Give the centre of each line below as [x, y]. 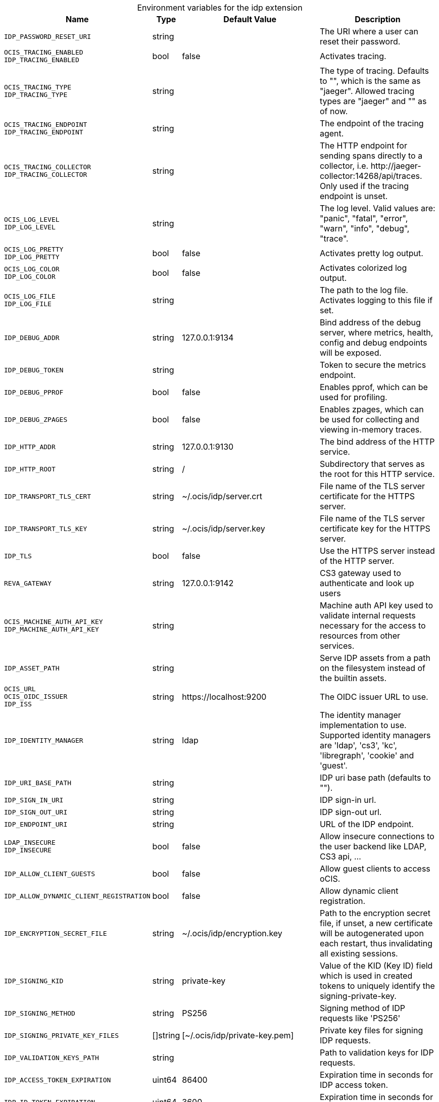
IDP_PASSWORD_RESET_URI [48, 36]
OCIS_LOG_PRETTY [34, 249]
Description [378, 19]
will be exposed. [351, 353]
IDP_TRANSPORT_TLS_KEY [46, 529]
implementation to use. [363, 725]
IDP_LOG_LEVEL [30, 227]
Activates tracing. [353, 56]
